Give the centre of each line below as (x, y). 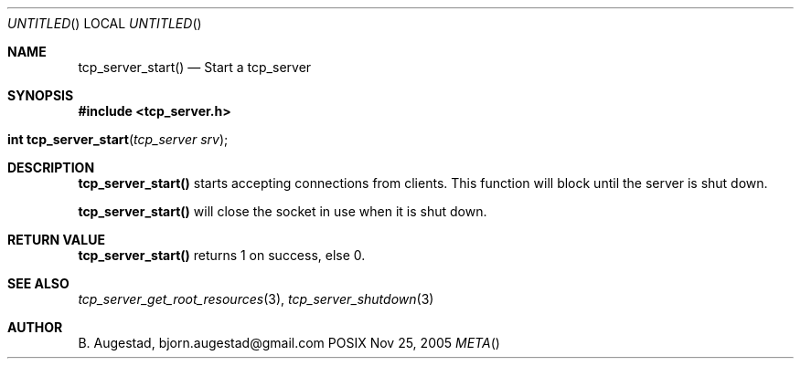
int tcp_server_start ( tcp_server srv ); (118, 139)
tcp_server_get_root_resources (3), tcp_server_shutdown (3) (256, 299)
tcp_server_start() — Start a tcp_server (195, 67)
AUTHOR (35, 327)
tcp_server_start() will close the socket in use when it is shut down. (283, 211)
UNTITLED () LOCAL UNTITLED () (105, 23)
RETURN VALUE (56, 240)
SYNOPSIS (41, 95)
